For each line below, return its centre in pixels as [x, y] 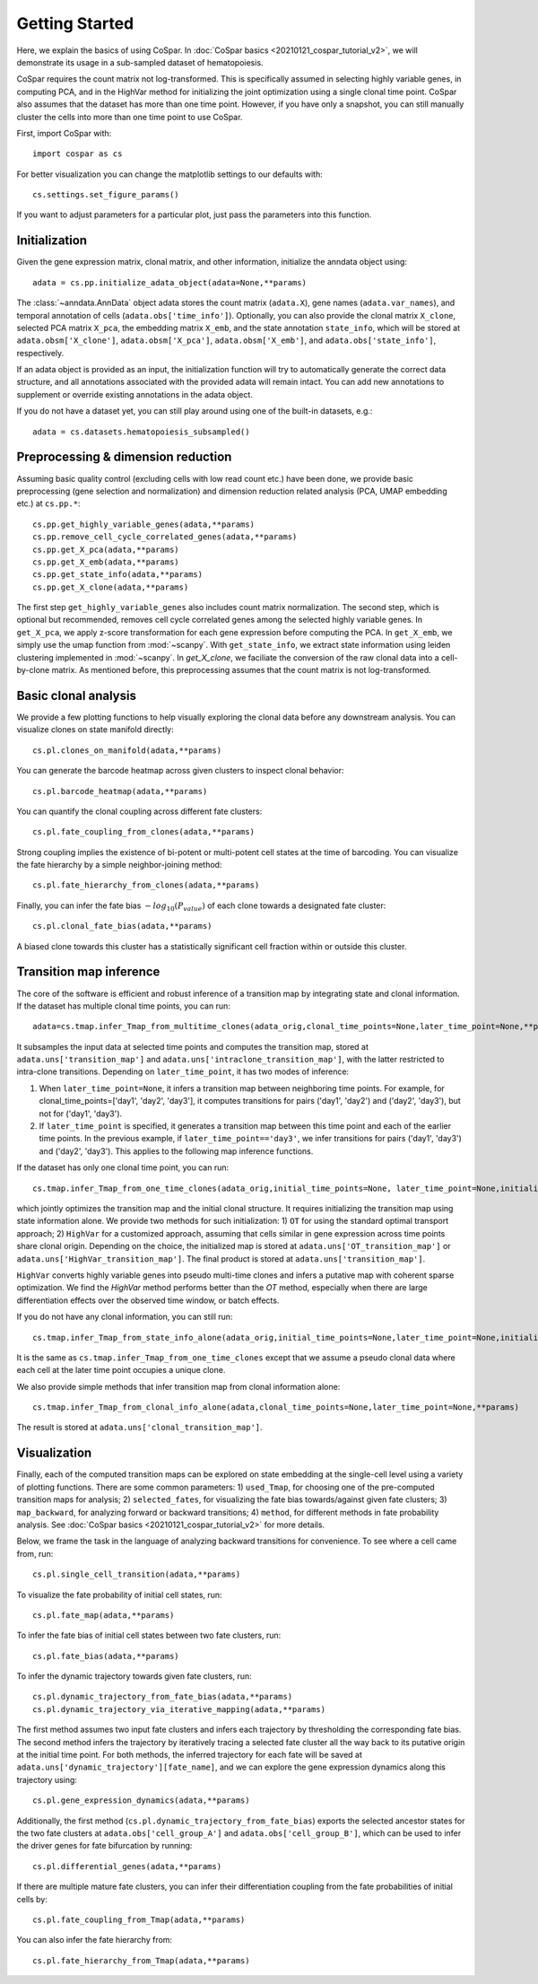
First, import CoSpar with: [64, 133]
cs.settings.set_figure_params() [106, 195]
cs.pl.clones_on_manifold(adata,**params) [127, 750]
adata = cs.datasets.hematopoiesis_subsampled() [141, 432]
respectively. [40, 353]
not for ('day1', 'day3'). [81, 1114]
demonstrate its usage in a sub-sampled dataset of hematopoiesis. [140, 62]
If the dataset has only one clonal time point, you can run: [123, 1167]
